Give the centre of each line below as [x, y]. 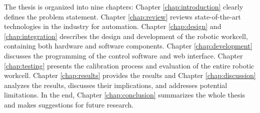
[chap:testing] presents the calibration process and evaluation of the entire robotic [129, 65]
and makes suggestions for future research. [69, 104]
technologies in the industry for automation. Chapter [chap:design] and [113, 26]
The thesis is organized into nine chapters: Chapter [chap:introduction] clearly [124, 6]
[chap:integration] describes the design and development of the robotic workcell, [126, 36]
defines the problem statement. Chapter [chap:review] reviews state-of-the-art [122, 16]
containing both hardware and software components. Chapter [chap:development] [128, 46]
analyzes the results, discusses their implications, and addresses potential [116, 85]
